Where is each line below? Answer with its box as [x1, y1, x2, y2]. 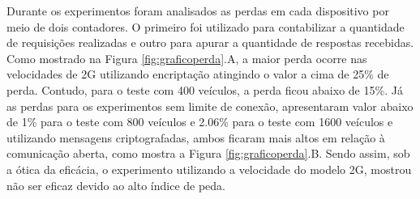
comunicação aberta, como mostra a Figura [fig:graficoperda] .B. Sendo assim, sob [6, 145, 410, 162]
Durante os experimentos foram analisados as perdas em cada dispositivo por [6, 2, 389, 19]
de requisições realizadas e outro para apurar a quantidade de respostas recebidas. [6, 34, 414, 51]
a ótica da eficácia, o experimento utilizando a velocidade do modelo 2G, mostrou [6, 160, 412, 177]
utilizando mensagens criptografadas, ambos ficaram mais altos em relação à [6, 129, 385, 146]
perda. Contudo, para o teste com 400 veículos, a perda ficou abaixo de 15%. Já [6, 81, 403, 98]
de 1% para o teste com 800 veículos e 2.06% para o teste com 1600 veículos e [6, 113, 393, 130]
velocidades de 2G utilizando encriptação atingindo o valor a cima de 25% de [6, 66, 389, 83]
